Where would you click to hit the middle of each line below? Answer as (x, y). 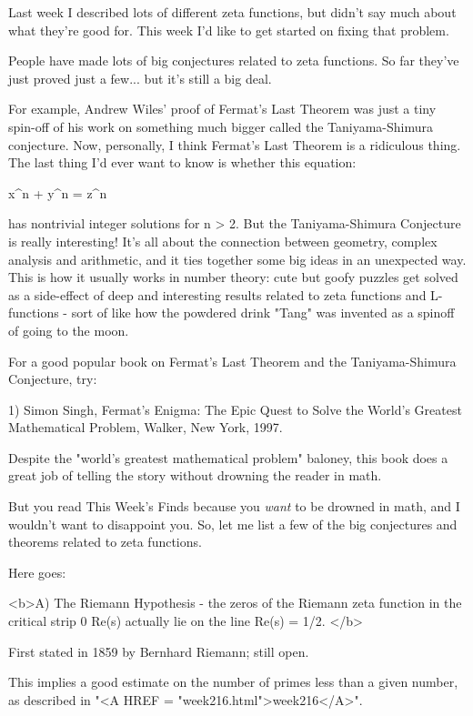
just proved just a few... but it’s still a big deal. (140, 78)
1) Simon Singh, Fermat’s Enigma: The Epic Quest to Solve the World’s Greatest (235, 409)
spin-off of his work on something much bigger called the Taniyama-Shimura (221, 126)
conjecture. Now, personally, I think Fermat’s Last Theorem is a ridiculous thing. (235, 144)
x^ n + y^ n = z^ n (58, 192)
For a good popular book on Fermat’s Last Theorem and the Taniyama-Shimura (232, 361)
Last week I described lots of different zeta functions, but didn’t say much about (232, 12)
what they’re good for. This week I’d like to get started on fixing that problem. (229, 30)
